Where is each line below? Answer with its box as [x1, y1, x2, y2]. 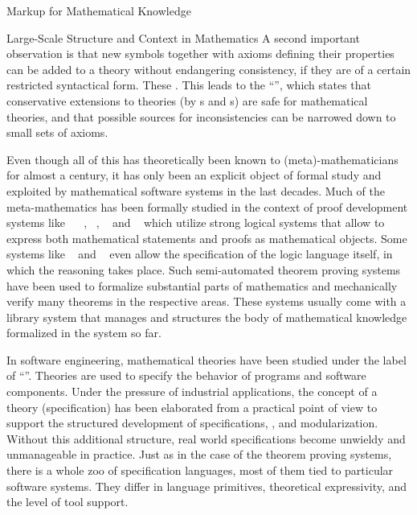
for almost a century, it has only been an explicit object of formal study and [6, 167, 382, 183]
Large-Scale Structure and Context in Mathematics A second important [6, 29, 360, 46]
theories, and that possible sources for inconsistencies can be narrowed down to [6, 108, 396, 125]
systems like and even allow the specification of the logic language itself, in [6, 245, 393, 262]
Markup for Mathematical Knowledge [6, 2, 191, 19]
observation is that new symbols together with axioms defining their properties [6, 45, 395, 62]
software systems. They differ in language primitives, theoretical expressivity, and [6, 477, 407, 494]
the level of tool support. [6, 493, 129, 510]
